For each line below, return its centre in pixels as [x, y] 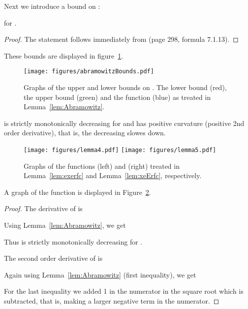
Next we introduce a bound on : [52, 6]
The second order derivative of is [53, 258]
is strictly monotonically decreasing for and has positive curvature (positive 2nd [124, 123]
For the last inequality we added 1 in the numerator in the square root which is [124, 291]
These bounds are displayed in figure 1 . [64, 55]
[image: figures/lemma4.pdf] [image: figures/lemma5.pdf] [120, 150]
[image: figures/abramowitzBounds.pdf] [89, 72]
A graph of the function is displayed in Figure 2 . [77, 192]
